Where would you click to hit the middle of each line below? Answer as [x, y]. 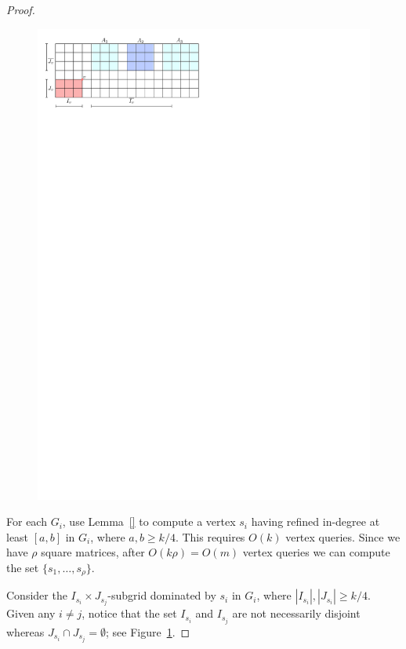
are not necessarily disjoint [296, 613]
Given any [31, 613]
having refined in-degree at [315, 521]
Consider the [37, 595]
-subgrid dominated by [162, 595]
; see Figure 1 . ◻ [148, 631]
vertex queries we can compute [316, 552]
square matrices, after [93, 552]
